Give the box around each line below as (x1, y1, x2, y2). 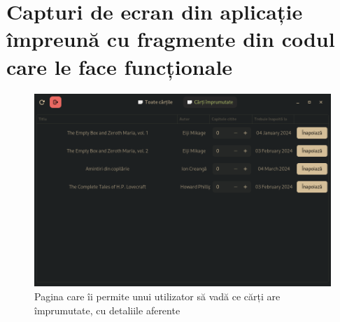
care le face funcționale (6, 52, 233, 80)
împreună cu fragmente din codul (6, 24, 335, 53)
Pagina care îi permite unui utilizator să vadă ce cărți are (34, 289, 281, 304)
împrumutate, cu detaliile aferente (34, 302, 180, 317)
